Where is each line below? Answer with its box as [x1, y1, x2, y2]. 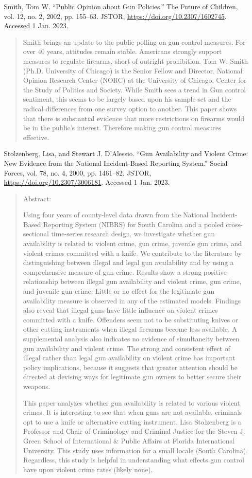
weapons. [23, 381, 50, 391]
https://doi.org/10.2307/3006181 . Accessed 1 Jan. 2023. [4, 177, 170, 187]
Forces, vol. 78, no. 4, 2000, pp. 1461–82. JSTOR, [4, 167, 151, 177]
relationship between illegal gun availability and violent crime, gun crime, [23, 276, 242, 286]
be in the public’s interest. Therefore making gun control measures [23, 123, 221, 133]
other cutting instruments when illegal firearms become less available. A [23, 324, 237, 334]
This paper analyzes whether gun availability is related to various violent [23, 397, 240, 407]
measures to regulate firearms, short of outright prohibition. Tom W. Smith [23, 55, 248, 66]
